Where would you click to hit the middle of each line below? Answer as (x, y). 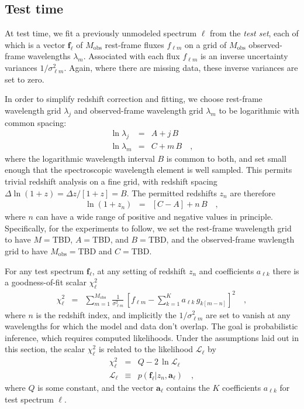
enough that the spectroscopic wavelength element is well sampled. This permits (148, 170)
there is (286, 270)
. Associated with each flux (132, 56)
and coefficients (227, 270)
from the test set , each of (254, 33)
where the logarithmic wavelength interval (80, 158)
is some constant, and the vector (96, 388)
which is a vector (35, 44)
